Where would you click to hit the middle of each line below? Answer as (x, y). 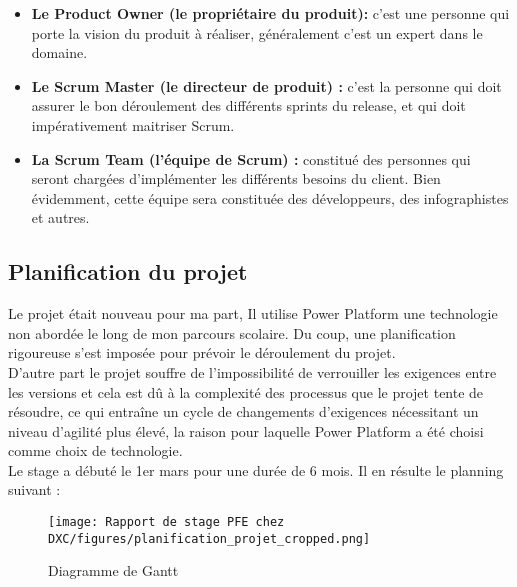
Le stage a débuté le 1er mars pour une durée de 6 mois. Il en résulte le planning (256, 469)
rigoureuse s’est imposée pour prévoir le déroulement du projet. (202, 352)
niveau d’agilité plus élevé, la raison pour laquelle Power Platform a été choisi (246, 430)
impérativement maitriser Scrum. (133, 124)
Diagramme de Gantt (113, 570)
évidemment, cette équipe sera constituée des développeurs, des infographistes (270, 197)
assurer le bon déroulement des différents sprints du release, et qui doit (248, 105)
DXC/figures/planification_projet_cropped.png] (209, 538)
